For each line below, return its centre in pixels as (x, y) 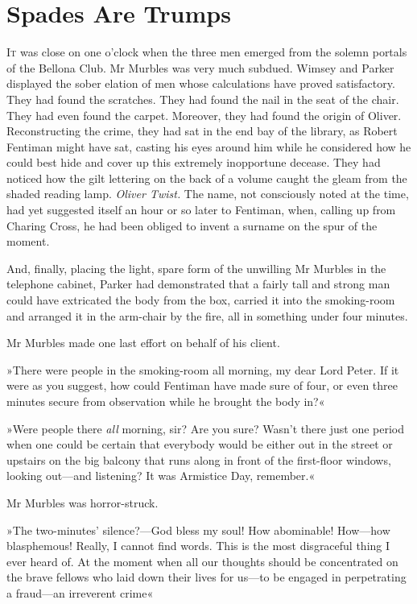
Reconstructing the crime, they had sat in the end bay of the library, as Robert (202, 131)
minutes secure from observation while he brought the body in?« (166, 401)
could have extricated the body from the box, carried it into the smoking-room (201, 300)
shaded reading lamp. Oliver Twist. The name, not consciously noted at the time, (208, 194)
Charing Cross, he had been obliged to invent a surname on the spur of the (192, 225)
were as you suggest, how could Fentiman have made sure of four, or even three (202, 385)
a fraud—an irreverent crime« (80, 592)
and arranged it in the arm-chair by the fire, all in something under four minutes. (207, 315)
